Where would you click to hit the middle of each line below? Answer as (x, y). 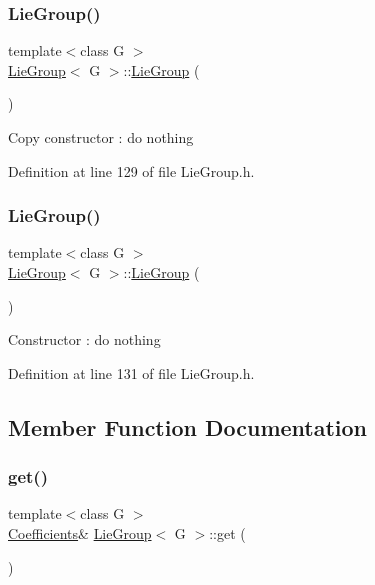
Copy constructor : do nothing (101, 137)
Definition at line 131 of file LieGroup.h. (131, 372)
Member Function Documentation (188, 426)
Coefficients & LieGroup (80, 532)
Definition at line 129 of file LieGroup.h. (131, 170)
